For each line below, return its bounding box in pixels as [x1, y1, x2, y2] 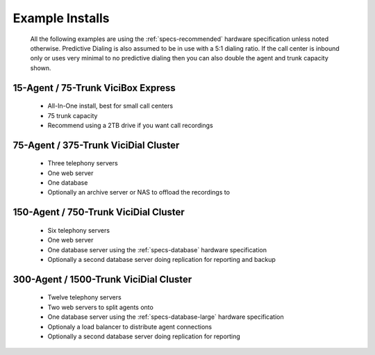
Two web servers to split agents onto [47, 303, 154, 311]
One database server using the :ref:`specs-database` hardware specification [47, 245, 267, 254]
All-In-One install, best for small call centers [47, 101, 174, 110]
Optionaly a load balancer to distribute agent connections [47, 322, 212, 331]
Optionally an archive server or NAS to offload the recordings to [47, 188, 231, 197]
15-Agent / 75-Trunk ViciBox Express [12, 82, 176, 94]
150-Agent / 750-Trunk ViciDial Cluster [12, 206, 185, 218]
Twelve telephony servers [47, 293, 122, 302]
